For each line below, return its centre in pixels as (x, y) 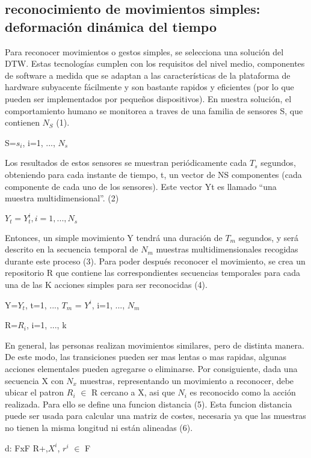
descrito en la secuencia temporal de (72, 249)
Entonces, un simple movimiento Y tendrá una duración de (114, 237)
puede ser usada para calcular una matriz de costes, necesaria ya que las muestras (155, 416)
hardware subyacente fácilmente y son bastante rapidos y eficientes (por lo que (149, 87)
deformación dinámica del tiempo (111, 26)
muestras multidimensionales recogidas (227, 249)
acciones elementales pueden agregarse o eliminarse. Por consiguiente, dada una (151, 369)
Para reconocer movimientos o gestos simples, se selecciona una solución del (144, 51)
